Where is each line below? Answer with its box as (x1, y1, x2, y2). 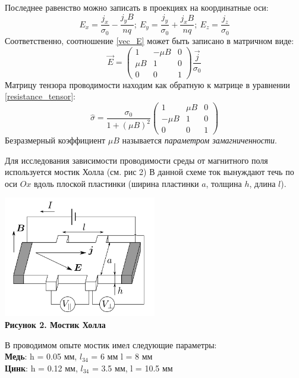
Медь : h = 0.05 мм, (5, 350, 77, 363)
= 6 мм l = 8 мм (91, 350, 153, 363)
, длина (249, 177, 276, 189)
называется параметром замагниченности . (122, 133, 278, 146)
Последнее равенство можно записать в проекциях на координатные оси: (5, 1, 269, 13)
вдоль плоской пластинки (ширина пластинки (34, 177, 199, 189)
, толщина (206, 177, 242, 189)
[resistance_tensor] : (5, 90, 75, 102)
